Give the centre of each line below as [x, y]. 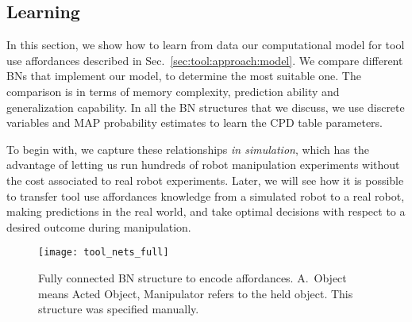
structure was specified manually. [119, 309]
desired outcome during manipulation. [99, 226]
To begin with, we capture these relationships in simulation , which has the [188, 149]
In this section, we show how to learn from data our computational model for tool [206, 45]
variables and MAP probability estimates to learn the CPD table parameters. [195, 123]
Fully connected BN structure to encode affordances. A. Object [193, 277]
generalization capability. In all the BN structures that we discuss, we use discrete [206, 107]
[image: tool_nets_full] [104, 253]
